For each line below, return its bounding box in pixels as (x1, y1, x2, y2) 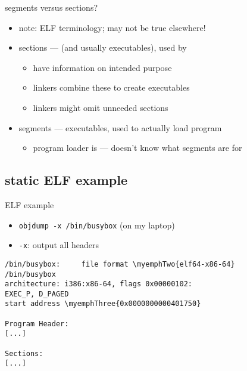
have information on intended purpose (33, 61, 172, 73)
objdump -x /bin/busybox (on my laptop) (18, 218, 175, 231)
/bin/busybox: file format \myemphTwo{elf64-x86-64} (5, 259, 235, 268)
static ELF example (5, 171, 128, 189)
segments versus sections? (5, 1, 98, 13)
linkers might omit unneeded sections (33, 101, 168, 113)
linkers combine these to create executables (33, 81, 190, 94)
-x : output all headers (18, 239, 99, 251)
